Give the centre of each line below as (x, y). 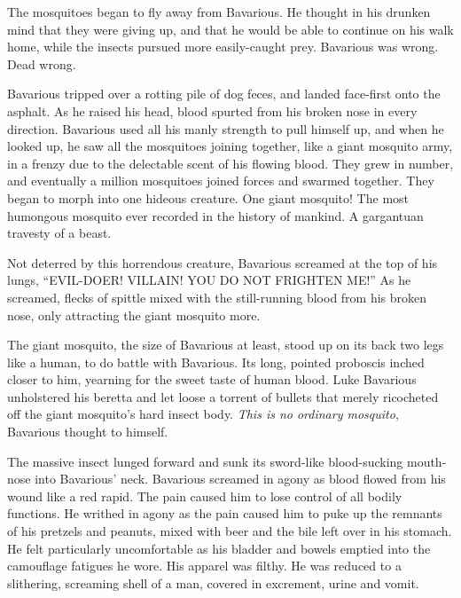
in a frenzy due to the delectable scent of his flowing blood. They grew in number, (230, 163)
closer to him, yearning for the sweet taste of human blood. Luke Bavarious (212, 379)
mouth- (426, 461)
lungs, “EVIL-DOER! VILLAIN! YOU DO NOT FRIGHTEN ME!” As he (209, 280)
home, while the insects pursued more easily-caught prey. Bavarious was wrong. (223, 47)
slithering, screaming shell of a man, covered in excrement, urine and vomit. (213, 582)
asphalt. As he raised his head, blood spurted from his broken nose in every (212, 110)
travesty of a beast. (59, 233)
